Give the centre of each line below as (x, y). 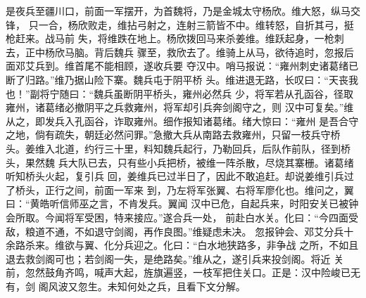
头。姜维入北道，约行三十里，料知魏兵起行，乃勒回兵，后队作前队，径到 (173, 148)
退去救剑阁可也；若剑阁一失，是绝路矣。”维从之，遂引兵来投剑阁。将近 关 (175, 258)
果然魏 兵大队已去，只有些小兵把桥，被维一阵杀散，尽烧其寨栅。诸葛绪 (189, 162)
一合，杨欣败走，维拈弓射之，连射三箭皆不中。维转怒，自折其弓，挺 (196, 24)
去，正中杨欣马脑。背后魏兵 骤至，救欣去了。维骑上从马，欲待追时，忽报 (175, 52)
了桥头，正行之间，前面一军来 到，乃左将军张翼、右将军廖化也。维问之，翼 (180, 189)
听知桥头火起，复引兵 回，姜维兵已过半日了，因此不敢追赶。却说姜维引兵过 (180, 176)
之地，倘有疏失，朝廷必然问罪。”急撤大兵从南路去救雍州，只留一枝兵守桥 (173, 135)
